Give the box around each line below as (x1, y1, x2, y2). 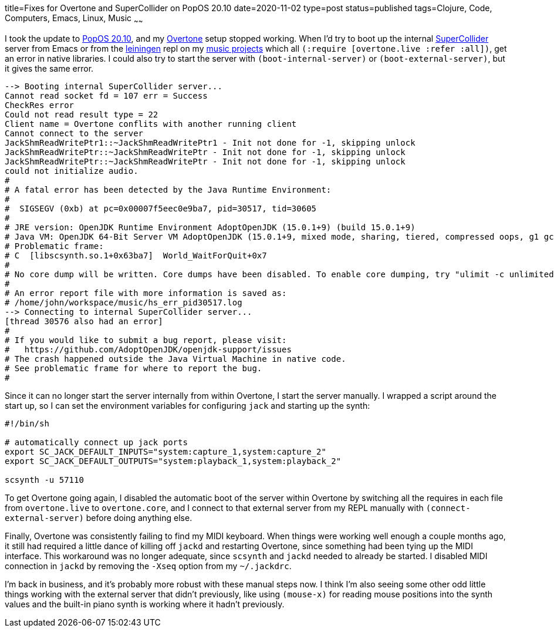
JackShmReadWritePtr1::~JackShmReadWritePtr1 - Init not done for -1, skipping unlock (5, 137, 415, 147)
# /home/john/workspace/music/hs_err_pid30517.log (5, 297, 242, 307)
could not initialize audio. (5, 166, 138, 176)
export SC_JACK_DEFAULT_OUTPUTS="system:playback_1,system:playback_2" (5, 456, 342, 466)
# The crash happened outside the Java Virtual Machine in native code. (5, 354, 346, 364)
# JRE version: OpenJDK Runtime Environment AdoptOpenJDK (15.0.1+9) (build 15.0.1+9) (5, 222, 415, 232)
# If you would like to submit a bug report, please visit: (5, 335, 287, 345)
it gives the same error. (5, 63, 94, 73)
